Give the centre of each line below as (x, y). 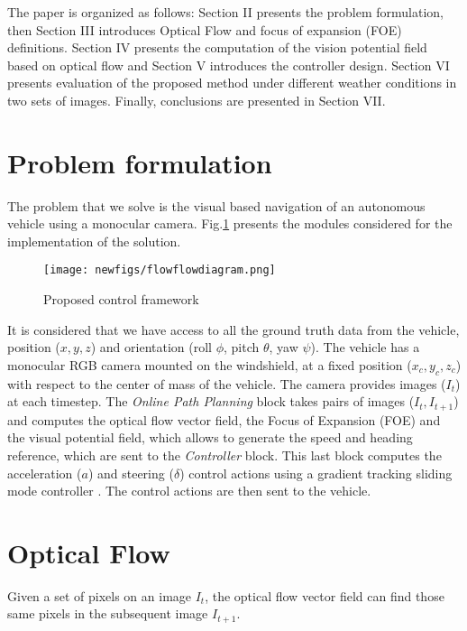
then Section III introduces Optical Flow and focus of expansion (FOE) (205, 29)
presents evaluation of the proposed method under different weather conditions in (232, 83)
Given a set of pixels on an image (100, 595)
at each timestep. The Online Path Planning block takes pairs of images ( (211, 401)
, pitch (242, 347)
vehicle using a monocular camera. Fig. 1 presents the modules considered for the (230, 223)
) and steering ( (131, 473)
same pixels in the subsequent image (108, 613)
